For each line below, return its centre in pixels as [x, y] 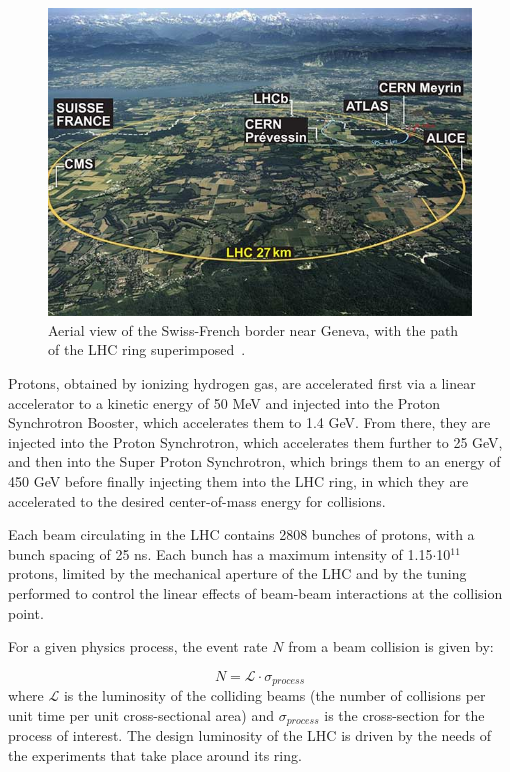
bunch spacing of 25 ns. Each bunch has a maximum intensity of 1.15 [220, 553]
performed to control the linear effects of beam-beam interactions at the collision [255, 592]
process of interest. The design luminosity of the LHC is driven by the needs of [250, 735]
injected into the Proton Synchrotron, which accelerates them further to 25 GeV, [255, 441]
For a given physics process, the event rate [138, 646]
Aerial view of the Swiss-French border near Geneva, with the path [253, 329]
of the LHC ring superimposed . [147, 349]
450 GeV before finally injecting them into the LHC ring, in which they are [238, 480]
